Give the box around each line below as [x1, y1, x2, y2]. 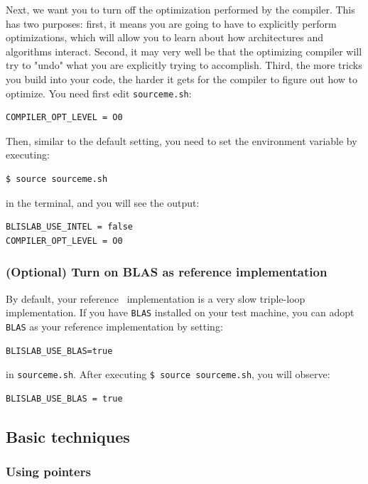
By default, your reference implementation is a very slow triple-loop [6, 291, 305, 306]
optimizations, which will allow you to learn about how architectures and [6, 30, 324, 45]
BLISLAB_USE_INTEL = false [6, 222, 133, 232]
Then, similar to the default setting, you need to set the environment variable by [6, 133, 357, 148]
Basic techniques [6, 425, 130, 447]
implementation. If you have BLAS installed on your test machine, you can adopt [6, 305, 355, 320]
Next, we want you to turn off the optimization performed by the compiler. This [6, 2, 355, 16]
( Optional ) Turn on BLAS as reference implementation [6, 263, 328, 281]
